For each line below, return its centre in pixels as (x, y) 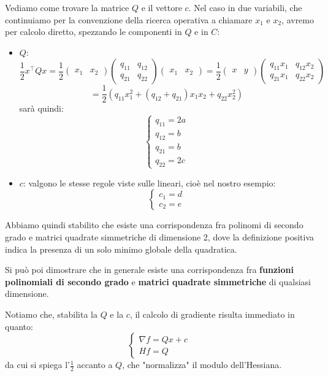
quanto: (19, 326)
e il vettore (162, 7)
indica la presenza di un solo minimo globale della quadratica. (121, 249)
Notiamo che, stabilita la (51, 314)
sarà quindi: (41, 108)
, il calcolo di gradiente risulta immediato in (212, 314)
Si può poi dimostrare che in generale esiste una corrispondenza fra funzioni (149, 270)
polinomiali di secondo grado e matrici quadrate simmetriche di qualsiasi (158, 281)
